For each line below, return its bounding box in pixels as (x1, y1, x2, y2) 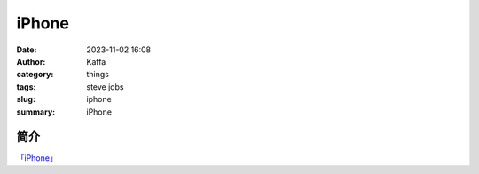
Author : (16, 56, 46, 67)
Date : (16, 44, 37, 55)
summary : (16, 107, 56, 117)
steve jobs (86, 81, 124, 92)
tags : (16, 81, 36, 92)
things (86, 69, 110, 80)
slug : (16, 94, 35, 105)
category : (16, 69, 54, 80)
